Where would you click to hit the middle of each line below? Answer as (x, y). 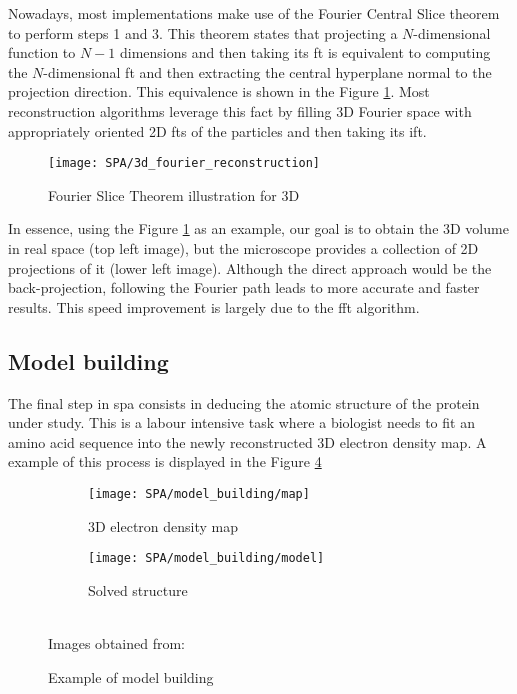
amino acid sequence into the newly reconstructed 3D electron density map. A (247, 441)
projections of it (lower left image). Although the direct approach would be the (250, 267)
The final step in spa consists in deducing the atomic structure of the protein (244, 402)
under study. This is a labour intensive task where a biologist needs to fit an (241, 422)
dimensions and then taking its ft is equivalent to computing (305, 52)
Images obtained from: (117, 643)
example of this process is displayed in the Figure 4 (165, 461)
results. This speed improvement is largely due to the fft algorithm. (214, 306)
